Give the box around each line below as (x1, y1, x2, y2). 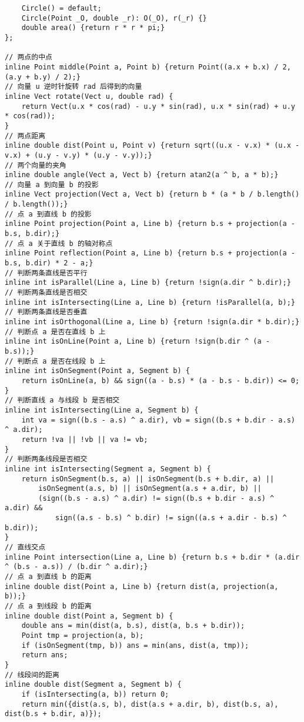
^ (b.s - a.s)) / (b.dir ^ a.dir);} (5, 563, 148, 571)
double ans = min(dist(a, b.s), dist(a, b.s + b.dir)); (21, 621, 245, 630)
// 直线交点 (5, 543, 46, 552)
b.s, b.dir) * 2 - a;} (5, 259, 93, 268)
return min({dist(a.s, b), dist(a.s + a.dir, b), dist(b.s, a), (21, 700, 279, 708)
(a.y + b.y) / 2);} (5, 72, 81, 81)
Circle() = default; (21, 4, 102, 12)
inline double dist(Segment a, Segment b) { (5, 680, 182, 689)
